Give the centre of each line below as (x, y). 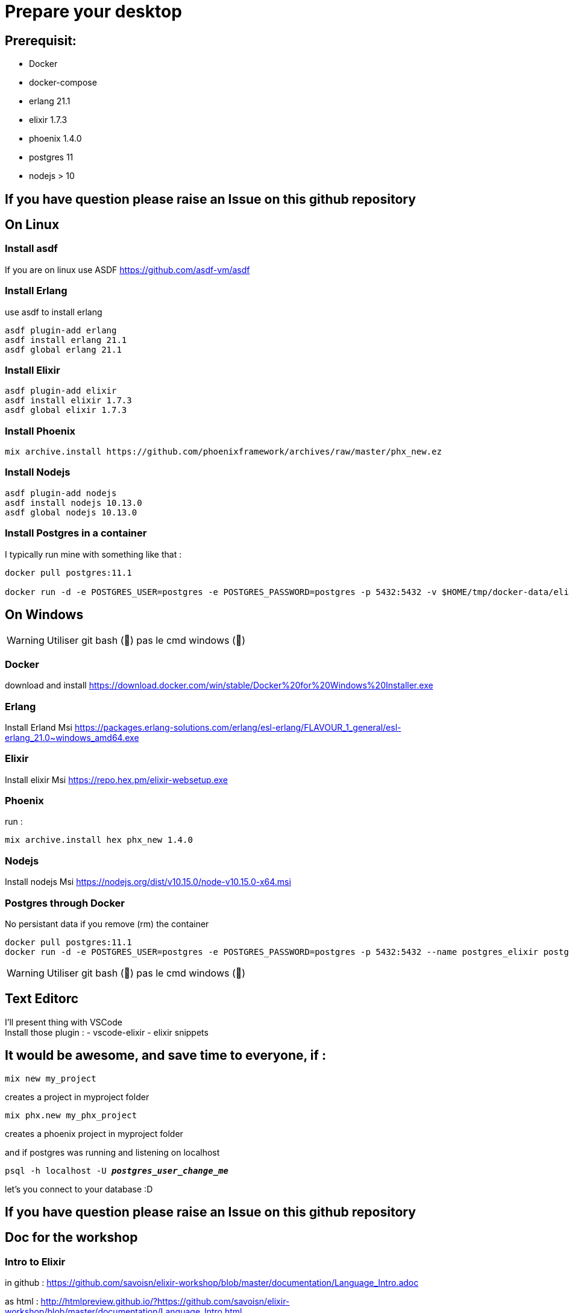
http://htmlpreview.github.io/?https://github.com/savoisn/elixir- (165, 1302)
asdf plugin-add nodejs (61, 493)
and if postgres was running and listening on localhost (112, 1152)
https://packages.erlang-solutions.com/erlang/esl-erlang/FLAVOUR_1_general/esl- (238, 727)
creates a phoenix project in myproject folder (94, 1133)
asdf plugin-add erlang (61, 330)
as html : (22, 1302)
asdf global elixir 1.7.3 (66, 410)
